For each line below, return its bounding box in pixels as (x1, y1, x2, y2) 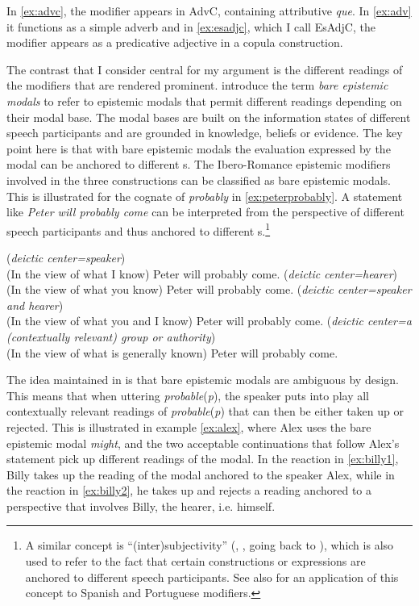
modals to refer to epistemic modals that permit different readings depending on (6, 92, 402, 109)
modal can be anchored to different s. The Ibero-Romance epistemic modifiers (6, 156, 391, 173)
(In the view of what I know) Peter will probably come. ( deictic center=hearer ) (6, 265, 398, 282)
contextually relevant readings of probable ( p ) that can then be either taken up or (6, 403, 404, 420)
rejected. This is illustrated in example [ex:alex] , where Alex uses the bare (6, 418, 371, 435)
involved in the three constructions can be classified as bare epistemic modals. (6, 171, 392, 188)
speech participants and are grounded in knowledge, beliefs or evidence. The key (6, 124, 403, 141)
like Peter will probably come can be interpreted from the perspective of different (6, 203, 404, 220)
